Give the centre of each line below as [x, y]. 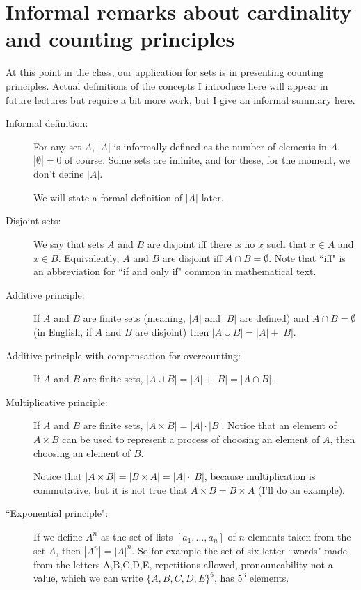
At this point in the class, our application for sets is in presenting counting [165, 72]
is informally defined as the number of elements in [220, 146]
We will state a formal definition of [108, 197]
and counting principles [120, 39]
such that [287, 244]
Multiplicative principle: [57, 402]
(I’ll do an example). [302, 489]
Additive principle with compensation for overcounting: [123, 355]
